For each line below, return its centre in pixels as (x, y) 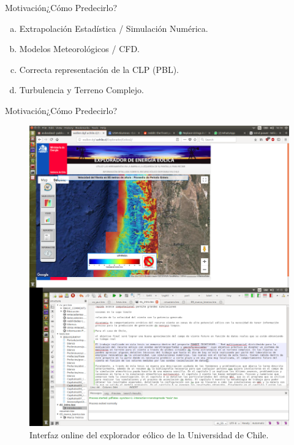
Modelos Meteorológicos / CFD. (79, 49)
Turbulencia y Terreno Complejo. (81, 90)
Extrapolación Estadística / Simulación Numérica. (114, 28)
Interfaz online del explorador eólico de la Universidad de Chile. (149, 434)
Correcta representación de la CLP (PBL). (99, 69)
